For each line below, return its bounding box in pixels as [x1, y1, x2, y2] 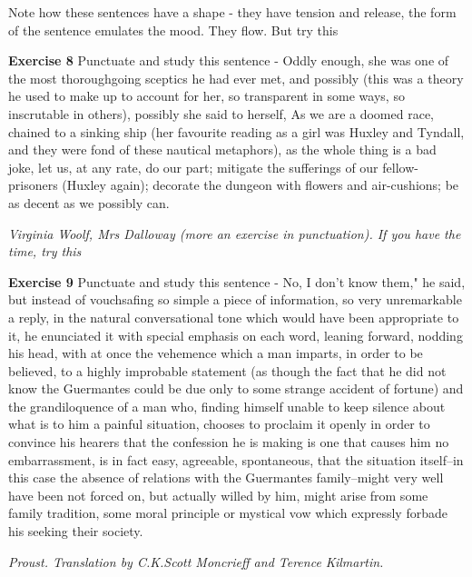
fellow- [382, 157, 418, 176]
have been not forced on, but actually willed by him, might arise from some [8, 485, 428, 504]
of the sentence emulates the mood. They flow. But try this [8, 20, 339, 39]
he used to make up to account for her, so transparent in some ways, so [8, 86, 405, 105]
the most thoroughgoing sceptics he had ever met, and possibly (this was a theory [8, 68, 464, 87]
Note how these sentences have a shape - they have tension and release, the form [8, 3, 457, 21]
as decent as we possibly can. [8, 193, 170, 212]
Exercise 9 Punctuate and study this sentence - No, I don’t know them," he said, [8, 272, 466, 291]
